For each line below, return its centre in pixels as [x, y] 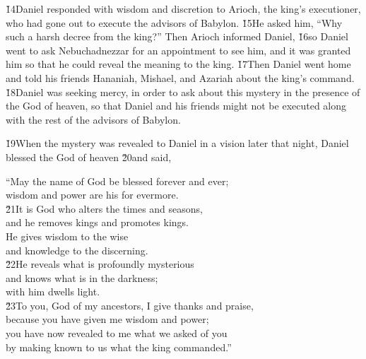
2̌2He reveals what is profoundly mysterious [100, 264]
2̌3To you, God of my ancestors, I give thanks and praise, [130, 305]
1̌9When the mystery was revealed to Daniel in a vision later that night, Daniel [177, 143]
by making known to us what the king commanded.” [119, 347]
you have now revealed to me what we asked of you [117, 333]
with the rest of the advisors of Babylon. [93, 119]
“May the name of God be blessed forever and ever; [117, 181]
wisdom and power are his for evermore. [92, 195]
